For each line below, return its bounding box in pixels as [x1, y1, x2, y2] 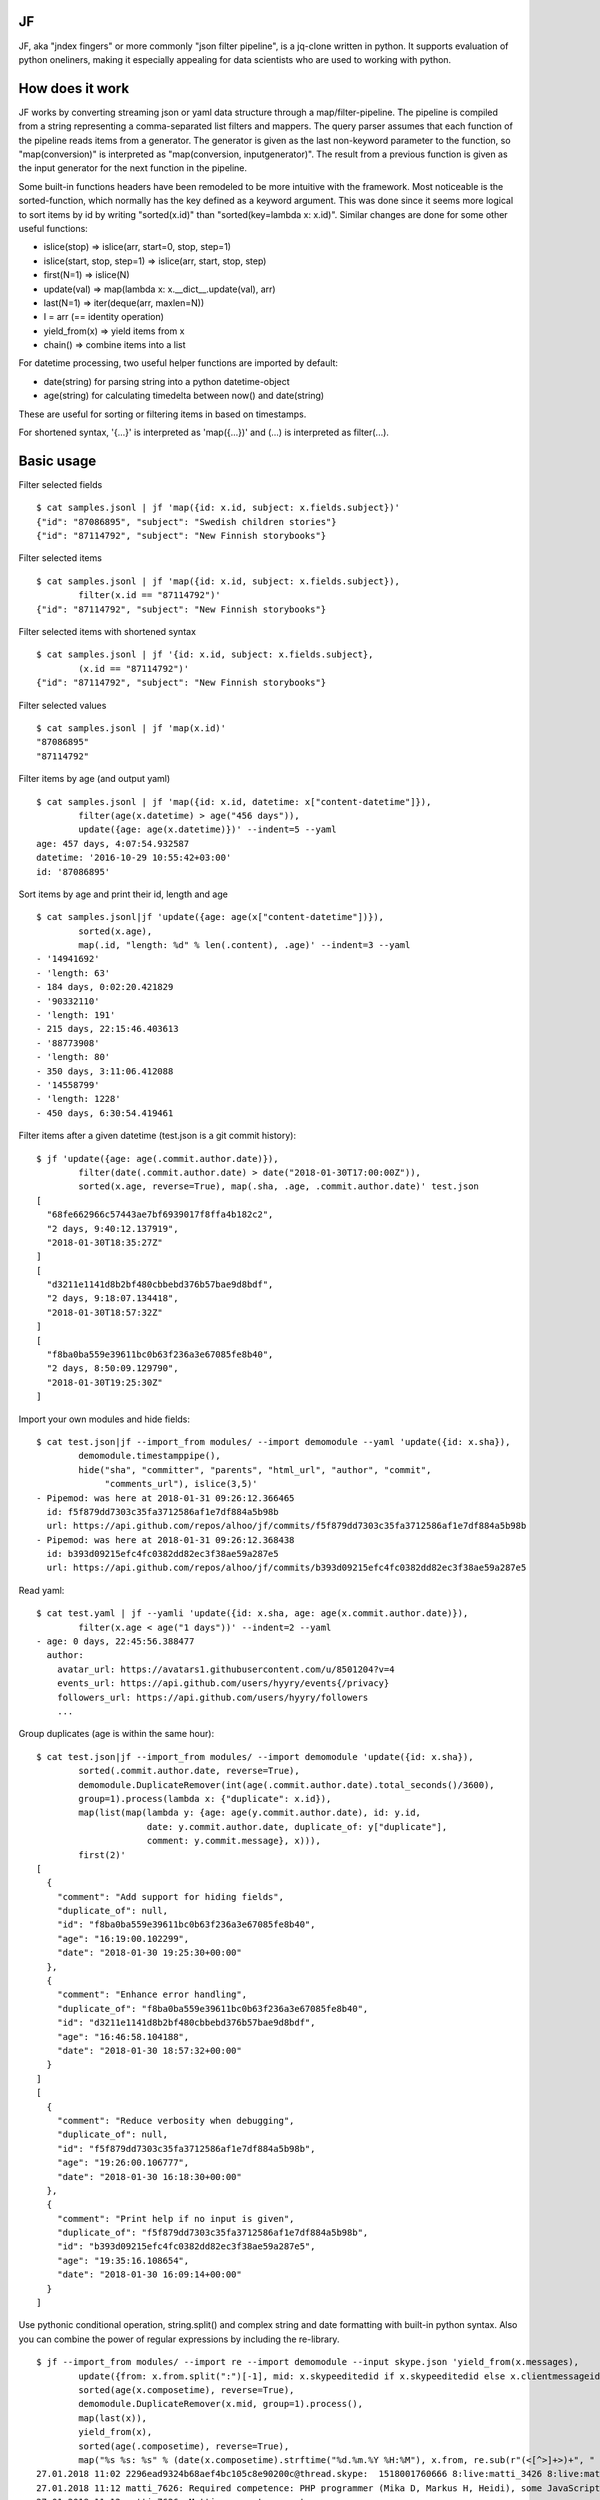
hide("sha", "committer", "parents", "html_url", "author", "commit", [78, 1464, 432, 1475]
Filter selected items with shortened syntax [18, 626, 197, 638]
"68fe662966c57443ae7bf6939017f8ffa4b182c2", [46, 1209, 274, 1220]
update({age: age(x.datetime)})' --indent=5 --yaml [78, 824, 337, 835]
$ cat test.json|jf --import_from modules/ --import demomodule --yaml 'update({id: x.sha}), [36, 1436, 511, 1447]
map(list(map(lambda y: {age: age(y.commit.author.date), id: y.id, [78, 1807, 422, 1819]
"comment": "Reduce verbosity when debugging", [56, 2115, 295, 2126]
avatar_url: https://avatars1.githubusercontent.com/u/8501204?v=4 [56, 1663, 395, 1675]
